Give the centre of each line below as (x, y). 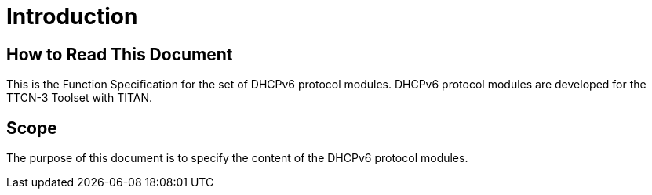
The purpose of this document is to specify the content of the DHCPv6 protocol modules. (237, 158)
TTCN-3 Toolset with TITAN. (80, 98)
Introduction (72, 16)
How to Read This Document (120, 54)
